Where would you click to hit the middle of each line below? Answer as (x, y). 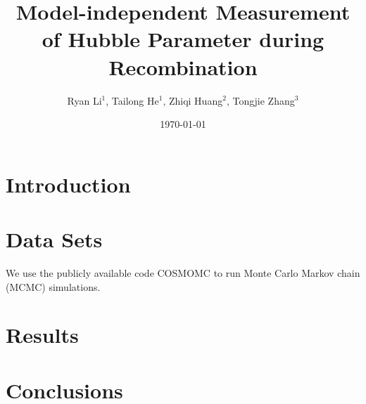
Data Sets (54, 239)
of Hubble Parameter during (183, 39)
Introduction (68, 184)
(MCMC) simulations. (53, 286)
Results (42, 335)
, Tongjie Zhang (260, 100)
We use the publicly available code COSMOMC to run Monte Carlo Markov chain (183, 273)
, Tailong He (132, 100)
